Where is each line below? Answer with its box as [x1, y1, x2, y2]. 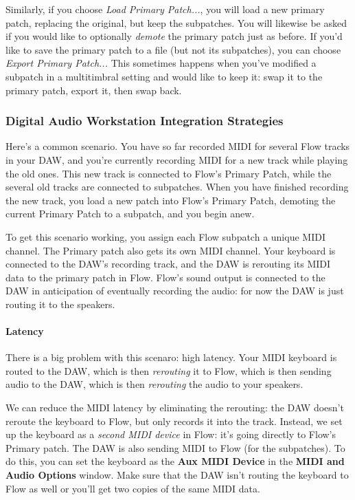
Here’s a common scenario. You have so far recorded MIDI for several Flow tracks [5, 139, 350, 153]
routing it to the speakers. [5, 296, 115, 311]
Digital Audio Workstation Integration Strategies [5, 112, 284, 129]
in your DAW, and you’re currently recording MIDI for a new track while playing [5, 152, 348, 166]
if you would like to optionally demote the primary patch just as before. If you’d [5, 29, 343, 43]
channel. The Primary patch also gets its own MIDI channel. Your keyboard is [5, 243, 336, 257]
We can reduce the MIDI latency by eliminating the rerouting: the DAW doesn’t [5, 400, 344, 415]
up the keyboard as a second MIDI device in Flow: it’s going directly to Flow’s [5, 427, 336, 442]
